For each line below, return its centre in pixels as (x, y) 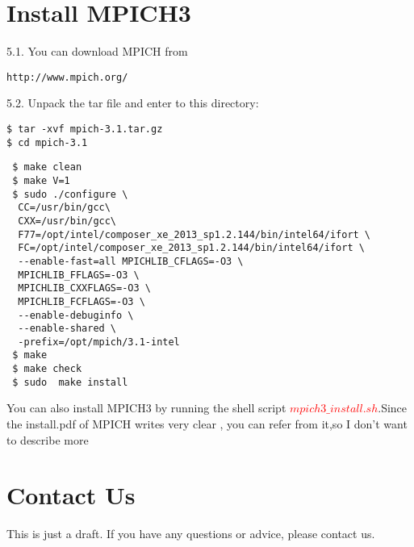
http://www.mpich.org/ (67, 77)
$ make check (47, 369)
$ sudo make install (70, 382)
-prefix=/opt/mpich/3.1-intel (99, 342)
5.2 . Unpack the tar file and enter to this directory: (133, 103)
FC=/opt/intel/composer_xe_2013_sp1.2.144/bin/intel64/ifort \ (191, 248)
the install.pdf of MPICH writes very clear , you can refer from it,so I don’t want (207, 424)
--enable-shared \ (67, 329)
